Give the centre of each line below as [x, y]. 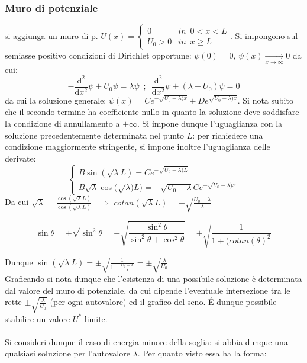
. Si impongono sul [264, 36]
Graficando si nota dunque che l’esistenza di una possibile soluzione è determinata [153, 279]
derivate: [20, 158]
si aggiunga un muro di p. [51, 36]
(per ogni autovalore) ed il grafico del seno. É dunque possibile [163, 302]
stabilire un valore [38, 318]
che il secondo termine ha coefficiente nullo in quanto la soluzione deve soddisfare [152, 112]
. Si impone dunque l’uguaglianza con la [210, 123]
